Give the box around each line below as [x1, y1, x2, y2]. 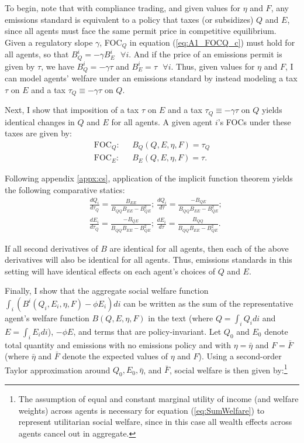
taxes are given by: [5, 127, 72, 139]
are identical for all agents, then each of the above [109, 242, 289, 254]
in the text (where [148, 311, 213, 324]
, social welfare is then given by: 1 [169, 362, 288, 376]
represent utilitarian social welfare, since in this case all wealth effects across [18, 415, 292, 428]
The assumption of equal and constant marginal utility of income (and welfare [18, 393, 299, 405]
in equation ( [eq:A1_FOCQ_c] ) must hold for [129, 36, 295, 48]
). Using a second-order [198, 350, 282, 362]
